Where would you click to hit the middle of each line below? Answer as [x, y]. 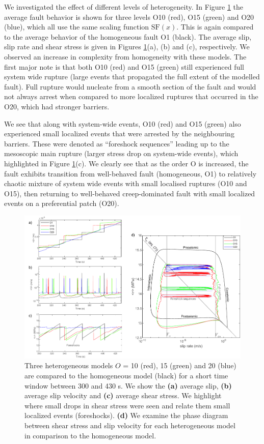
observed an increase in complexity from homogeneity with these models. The [125, 56]
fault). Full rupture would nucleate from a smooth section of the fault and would [130, 86]
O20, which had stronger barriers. [57, 106]
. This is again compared [215, 27]
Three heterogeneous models [69, 365]
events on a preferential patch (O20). [62, 203]
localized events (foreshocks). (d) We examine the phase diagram [126, 415]
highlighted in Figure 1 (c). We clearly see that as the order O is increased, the [126, 163]
